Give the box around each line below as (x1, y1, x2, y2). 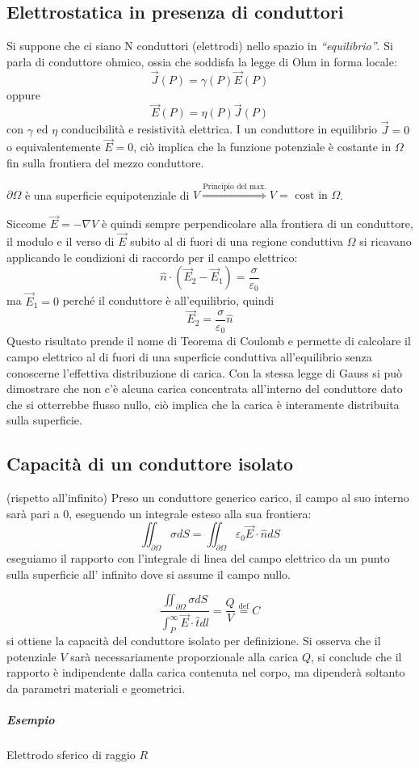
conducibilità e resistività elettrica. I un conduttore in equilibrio (61, 120, 378, 137)
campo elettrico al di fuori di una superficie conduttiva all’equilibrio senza (6, 348, 372, 365)
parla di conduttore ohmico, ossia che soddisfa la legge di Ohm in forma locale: (6, 53, 397, 70)
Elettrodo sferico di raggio (6, 745, 136, 762)
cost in (295, 190, 328, 202)
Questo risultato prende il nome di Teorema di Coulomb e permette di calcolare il (6, 332, 411, 349)
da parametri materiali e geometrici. (6, 679, 186, 696)
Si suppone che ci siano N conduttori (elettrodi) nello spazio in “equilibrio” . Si (6, 37, 393, 54)
